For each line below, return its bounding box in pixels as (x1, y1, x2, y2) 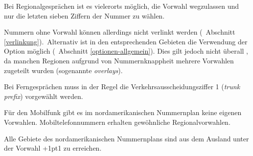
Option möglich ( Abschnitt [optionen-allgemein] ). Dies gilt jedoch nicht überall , (4, 46, 249, 56)
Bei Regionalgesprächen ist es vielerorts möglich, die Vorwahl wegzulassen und (4, 1, 239, 11)
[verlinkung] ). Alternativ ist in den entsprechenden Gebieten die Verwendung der (4, 36, 248, 46)
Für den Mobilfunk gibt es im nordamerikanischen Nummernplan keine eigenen (4, 107, 242, 117)
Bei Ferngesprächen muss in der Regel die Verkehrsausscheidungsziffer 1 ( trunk (4, 81, 240, 92)
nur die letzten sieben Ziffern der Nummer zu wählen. (4, 10, 165, 20)
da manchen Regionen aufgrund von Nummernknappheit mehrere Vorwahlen (4, 55, 234, 65)
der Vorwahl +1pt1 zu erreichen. (4, 143, 102, 153)
